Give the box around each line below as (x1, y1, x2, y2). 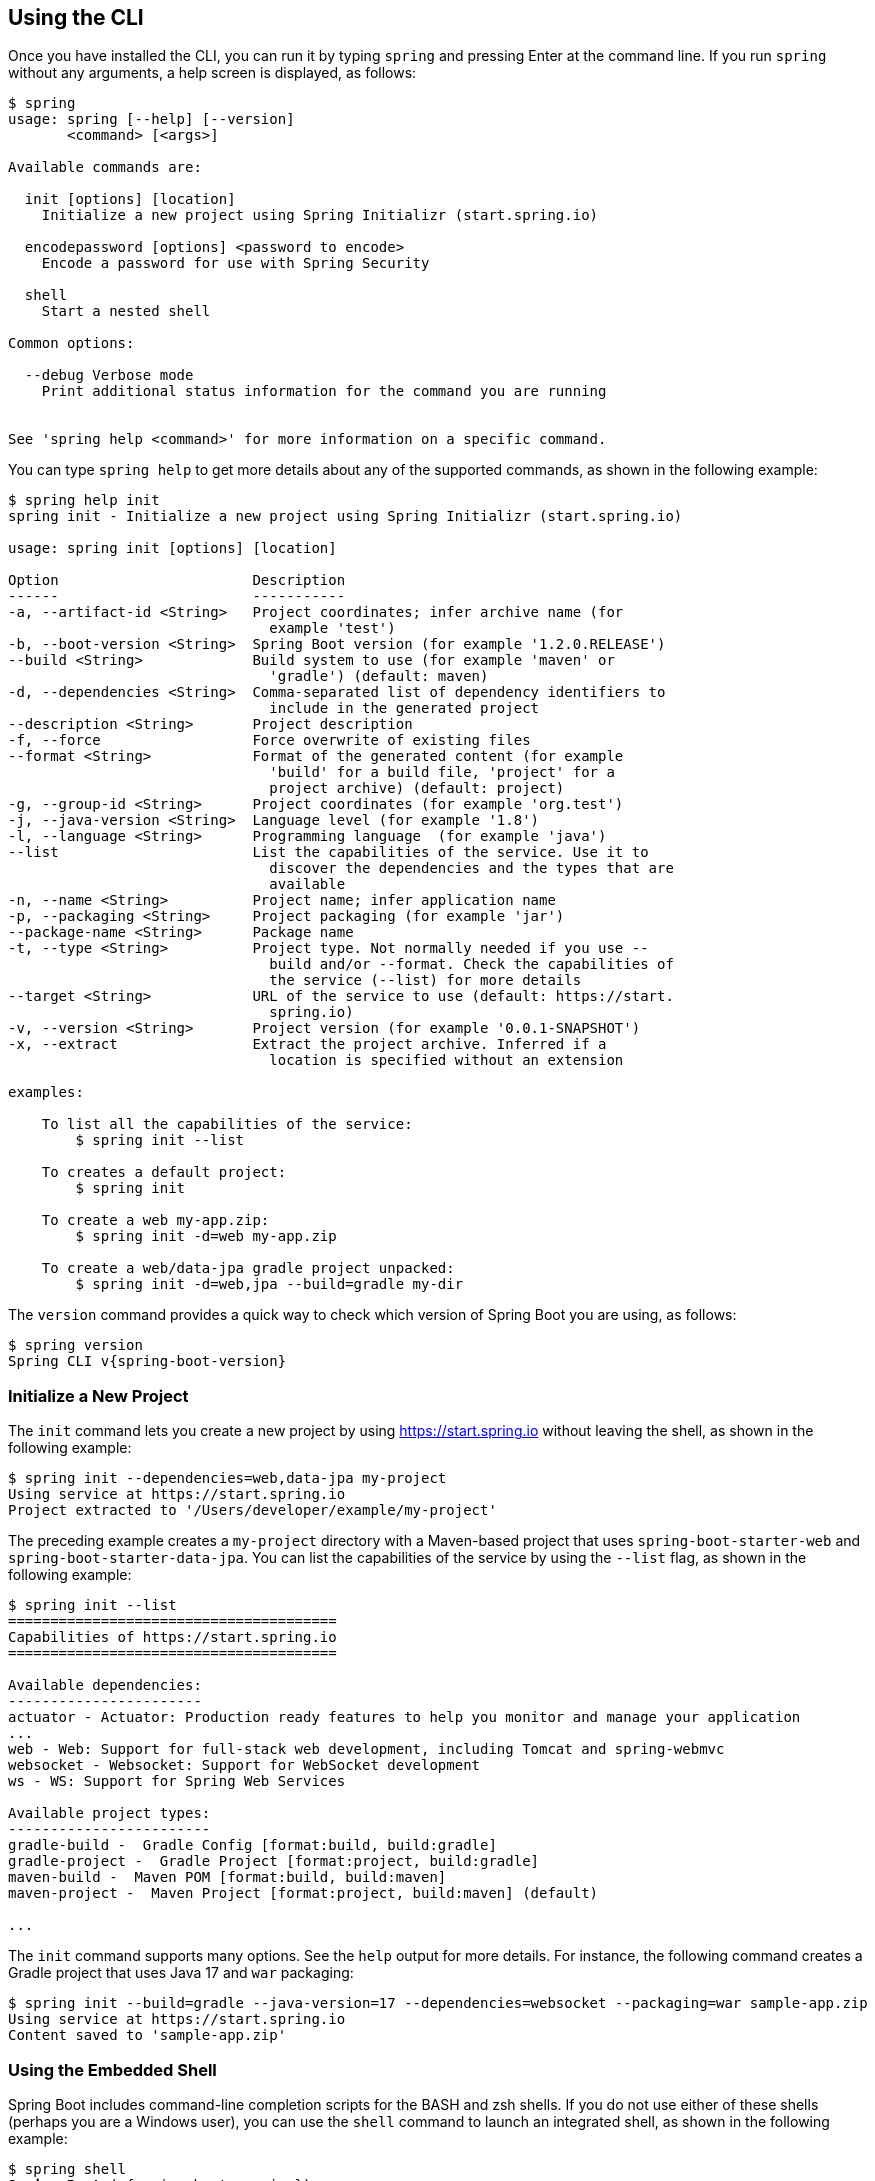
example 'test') (269, 620, 396, 637)
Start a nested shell (41, 303, 211, 320)
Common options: (8, 335, 135, 352)
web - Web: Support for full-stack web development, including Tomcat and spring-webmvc (8, 1741, 725, 1758)
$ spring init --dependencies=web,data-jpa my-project (8, 1470, 447, 1487)
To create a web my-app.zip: (41, 1212, 270, 1229)
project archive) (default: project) (269, 780, 565, 797)
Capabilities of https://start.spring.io (8, 1629, 337, 1646)
